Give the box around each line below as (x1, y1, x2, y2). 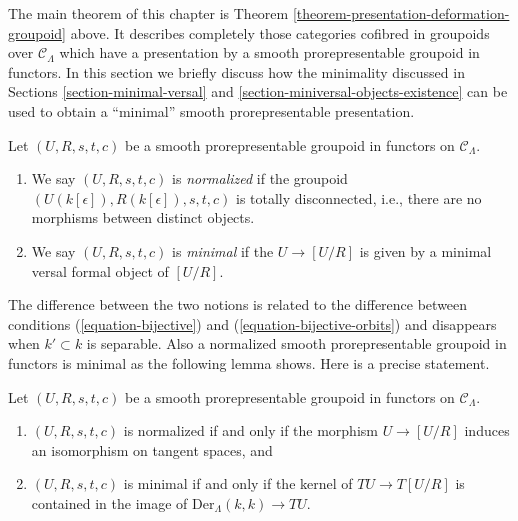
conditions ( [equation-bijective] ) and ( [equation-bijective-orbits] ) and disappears (8, 313, 497, 334)
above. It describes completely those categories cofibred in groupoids (70, 22, 490, 43)
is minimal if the (172, 240, 274, 261)
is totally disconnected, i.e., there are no (235, 187, 482, 208)
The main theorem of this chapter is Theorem (8, 3, 289, 23)
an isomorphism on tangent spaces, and (31, 439, 273, 460)
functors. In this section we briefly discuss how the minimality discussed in (8, 61, 465, 82)
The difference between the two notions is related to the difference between (8, 294, 468, 315)
